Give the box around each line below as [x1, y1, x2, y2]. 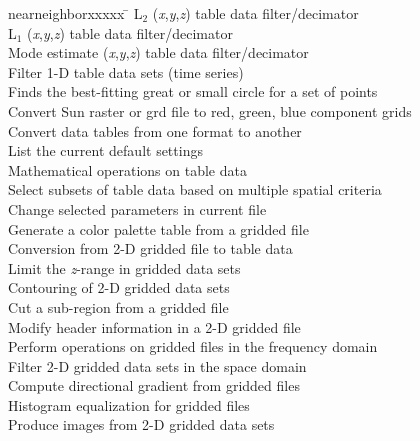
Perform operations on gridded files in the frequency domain [8, 336, 378, 357]
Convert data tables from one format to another [8, 120, 302, 141]
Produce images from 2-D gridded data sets [8, 414, 275, 435]
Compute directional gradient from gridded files [8, 375, 300, 396]
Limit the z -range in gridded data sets [8, 257, 241, 278]
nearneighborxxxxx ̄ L [8, 3, 143, 23]
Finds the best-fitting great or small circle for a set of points [8, 81, 378, 102]
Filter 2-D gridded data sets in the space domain [8, 355, 307, 376]
